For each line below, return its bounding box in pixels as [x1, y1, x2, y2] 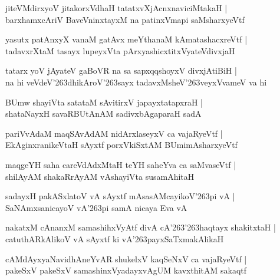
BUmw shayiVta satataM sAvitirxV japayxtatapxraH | [5, 95, 203, 108]
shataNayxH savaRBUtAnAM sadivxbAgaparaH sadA [5, 107, 202, 120]
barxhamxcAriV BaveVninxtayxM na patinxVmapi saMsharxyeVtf [5, 13, 245, 25]
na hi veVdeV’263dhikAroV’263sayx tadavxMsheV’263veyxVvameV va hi [5, 75, 267, 88]
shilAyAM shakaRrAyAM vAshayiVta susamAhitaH [5, 170, 195, 182]
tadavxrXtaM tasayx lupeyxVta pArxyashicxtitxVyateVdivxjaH [5, 44, 235, 57]
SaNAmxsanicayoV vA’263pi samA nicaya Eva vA [5, 201, 187, 213]
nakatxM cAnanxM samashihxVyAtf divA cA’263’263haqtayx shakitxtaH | [5, 221, 276, 233]
